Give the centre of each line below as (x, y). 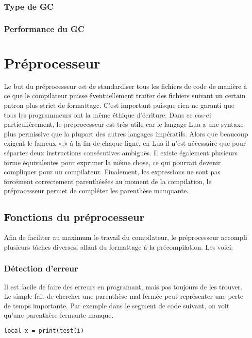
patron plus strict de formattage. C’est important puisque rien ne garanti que (119, 105)
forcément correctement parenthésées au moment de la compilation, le (108, 181)
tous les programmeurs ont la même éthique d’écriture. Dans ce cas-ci (108, 114)
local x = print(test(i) (44, 330)
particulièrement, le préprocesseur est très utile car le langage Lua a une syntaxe (124, 124)
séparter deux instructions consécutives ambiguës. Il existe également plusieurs (121, 152)
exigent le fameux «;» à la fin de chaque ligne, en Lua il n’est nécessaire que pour (125, 143)
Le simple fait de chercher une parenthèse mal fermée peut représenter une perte (124, 296)
